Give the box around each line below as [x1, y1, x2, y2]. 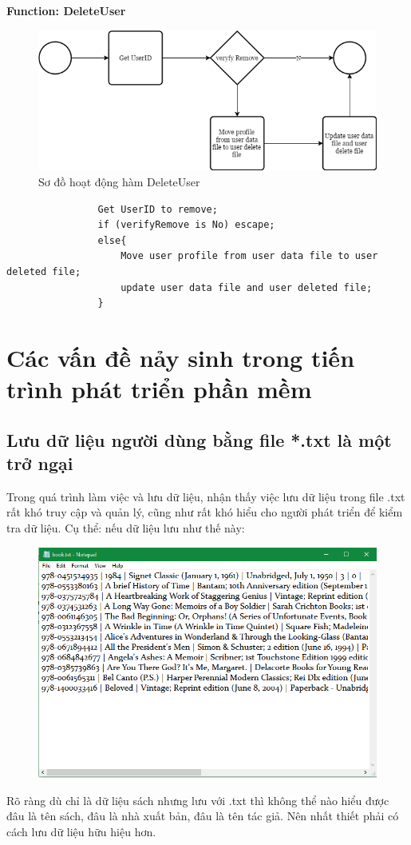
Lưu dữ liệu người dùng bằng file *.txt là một [6, 427, 392, 452]
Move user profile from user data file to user [121, 250, 378, 262]
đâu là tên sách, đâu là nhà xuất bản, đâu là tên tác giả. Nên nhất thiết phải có [6, 807, 399, 824]
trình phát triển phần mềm [6, 373, 312, 405]
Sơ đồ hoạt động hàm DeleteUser [38, 173, 200, 189]
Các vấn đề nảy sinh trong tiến [6, 341, 355, 373]
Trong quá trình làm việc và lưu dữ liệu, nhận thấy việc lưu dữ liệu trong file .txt [6, 488, 405, 504]
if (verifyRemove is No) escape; [97, 219, 275, 231]
